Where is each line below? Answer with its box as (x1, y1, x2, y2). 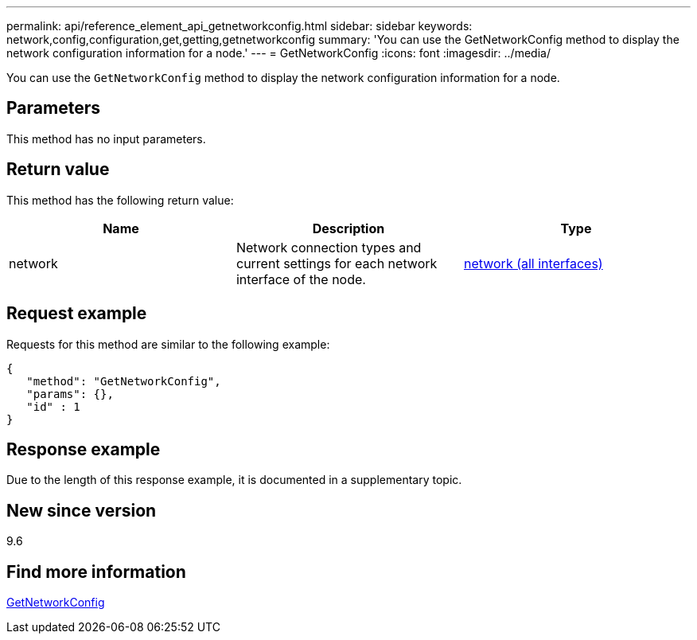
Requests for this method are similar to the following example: (6, 337, 330, 351)
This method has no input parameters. (6, 131, 206, 146)
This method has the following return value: (6, 193, 234, 207)
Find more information (6, 561, 186, 582)
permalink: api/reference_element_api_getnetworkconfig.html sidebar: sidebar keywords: (6, 19, 473, 33)
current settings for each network (236, 255, 438, 271)
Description (312, 220, 385, 236)
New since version (6, 500, 157, 521)
